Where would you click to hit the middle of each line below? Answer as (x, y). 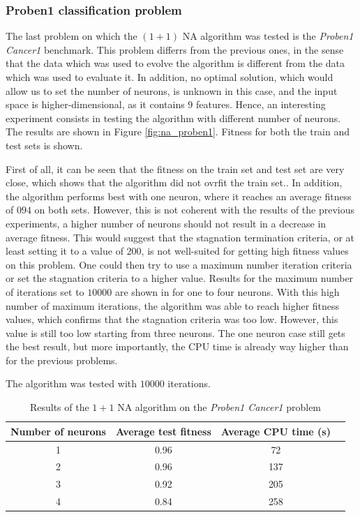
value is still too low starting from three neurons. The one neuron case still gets (175, 332)
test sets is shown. (44, 145)
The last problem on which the (72, 36)
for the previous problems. (62, 360)
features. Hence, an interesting (261, 104)
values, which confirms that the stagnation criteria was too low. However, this (172, 319)
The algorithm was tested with (72, 383)
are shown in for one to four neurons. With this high (227, 291)
